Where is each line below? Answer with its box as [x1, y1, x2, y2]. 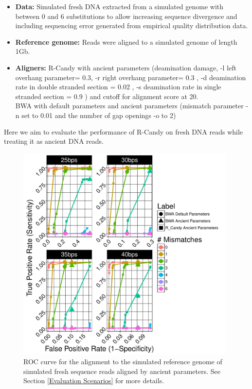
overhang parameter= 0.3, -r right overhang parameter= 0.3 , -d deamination [15, 72, 246, 82]
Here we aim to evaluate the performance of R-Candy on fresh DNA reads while [4, 126, 243, 136]
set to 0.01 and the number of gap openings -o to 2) [21, 110, 176, 120]
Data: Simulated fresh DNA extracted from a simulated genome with [15, 1, 224, 11]
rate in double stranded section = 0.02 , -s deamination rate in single [15, 82, 221, 92]
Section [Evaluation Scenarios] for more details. [23, 375, 164, 386]
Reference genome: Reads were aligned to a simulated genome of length [15, 36, 237, 47]
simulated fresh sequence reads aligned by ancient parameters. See [23, 366, 220, 376]
